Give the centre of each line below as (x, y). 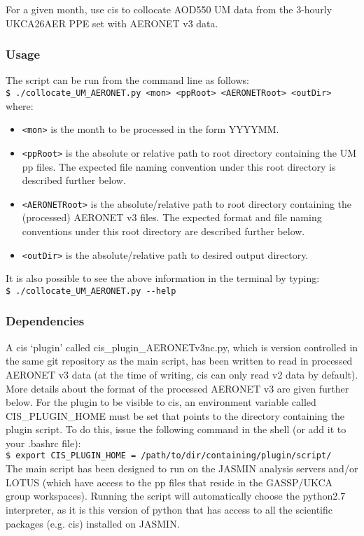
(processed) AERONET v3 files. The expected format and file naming (172, 217)
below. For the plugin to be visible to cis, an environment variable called (161, 402)
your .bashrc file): (43, 443)
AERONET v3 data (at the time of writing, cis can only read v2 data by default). (182, 374)
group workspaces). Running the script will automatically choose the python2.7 (176, 496)
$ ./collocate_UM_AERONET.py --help (91, 291)
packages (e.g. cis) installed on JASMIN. (93, 523)
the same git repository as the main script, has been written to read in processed (179, 361)
